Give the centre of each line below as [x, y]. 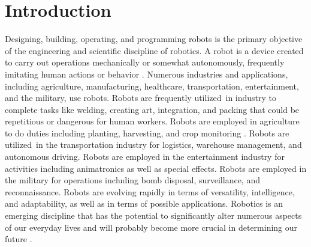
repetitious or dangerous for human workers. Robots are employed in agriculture [152, 121]
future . [19, 239]
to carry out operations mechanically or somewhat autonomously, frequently [145, 62]
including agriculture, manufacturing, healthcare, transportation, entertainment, [152, 86]
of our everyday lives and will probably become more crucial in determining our [151, 227]
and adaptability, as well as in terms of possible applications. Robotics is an [144, 203]
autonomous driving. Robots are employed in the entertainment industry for [145, 157]
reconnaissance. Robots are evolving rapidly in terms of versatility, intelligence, [150, 191]
